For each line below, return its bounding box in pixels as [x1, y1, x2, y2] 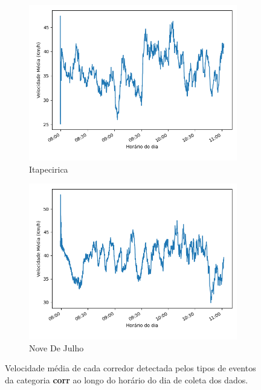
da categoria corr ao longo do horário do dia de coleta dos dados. [5, 373, 248, 386]
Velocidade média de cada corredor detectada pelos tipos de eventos [5, 362, 256, 374]
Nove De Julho [29, 341, 84, 354]
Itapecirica [29, 162, 68, 175]
